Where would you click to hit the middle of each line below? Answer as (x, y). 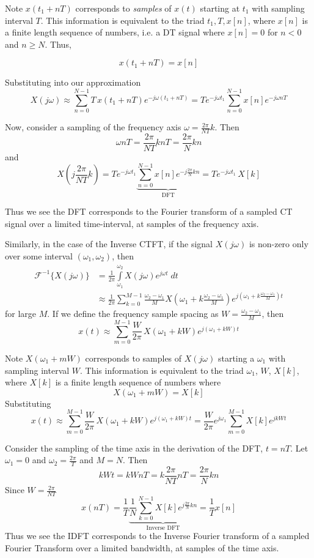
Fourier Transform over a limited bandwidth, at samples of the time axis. (142, 548)
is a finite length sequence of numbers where (138, 382)
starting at (220, 8)
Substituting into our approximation (73, 82)
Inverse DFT (163, 528)
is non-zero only (279, 244)
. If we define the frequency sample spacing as (133, 314)
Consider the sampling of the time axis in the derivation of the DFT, (134, 448)
